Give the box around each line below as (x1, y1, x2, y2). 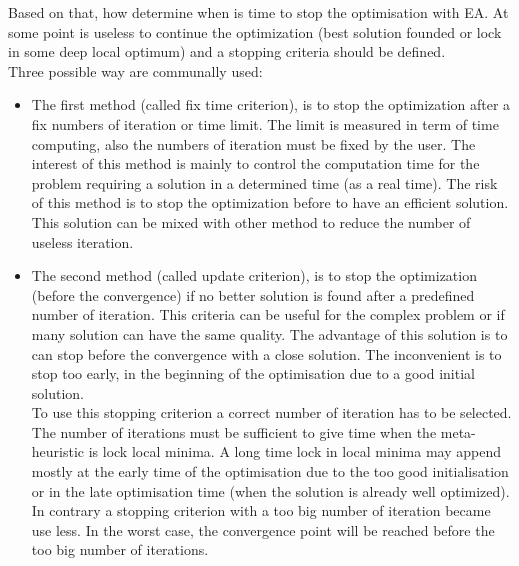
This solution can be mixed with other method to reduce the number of (31, 211, 471, 232)
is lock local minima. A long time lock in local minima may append (88, 441, 501, 462)
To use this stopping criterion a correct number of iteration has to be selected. (31, 402, 512, 423)
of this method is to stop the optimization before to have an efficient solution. (31, 192, 509, 213)
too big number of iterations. (31, 539, 209, 560)
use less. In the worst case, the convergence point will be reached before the (31, 519, 495, 540)
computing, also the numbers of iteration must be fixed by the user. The (31, 133, 476, 154)
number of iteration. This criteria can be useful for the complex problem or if (31, 304, 505, 325)
